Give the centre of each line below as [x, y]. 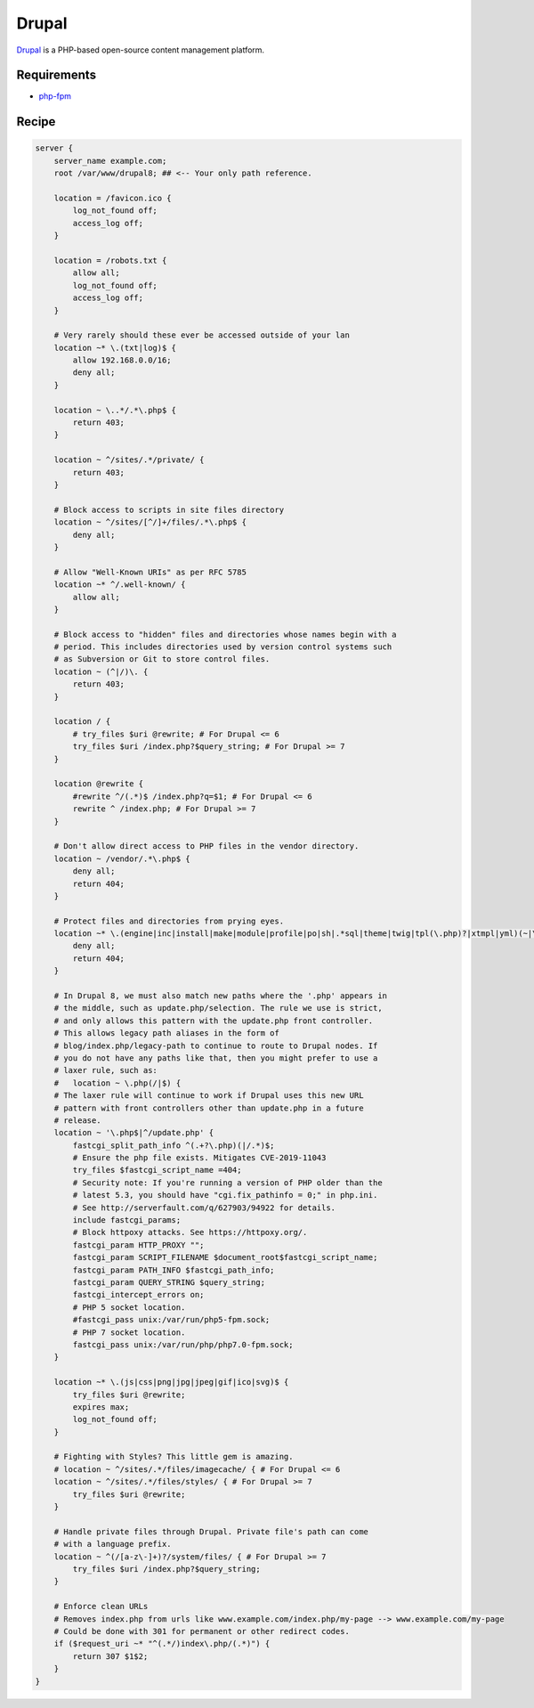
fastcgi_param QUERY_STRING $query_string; [169, 1282]
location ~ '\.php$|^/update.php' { [133, 1133]
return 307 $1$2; [110, 1656]
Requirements [57, 75]
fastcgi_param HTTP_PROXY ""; [138, 1245]
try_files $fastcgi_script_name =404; [157, 1170]
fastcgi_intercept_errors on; [138, 1295]
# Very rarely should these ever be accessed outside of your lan [202, 335]
